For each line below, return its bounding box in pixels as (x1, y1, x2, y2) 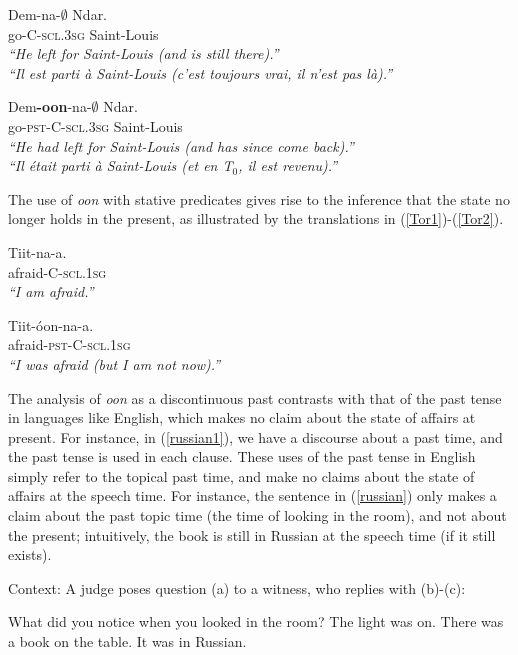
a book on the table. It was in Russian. (8, 631, 247, 652)
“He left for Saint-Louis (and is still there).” (8, 43, 279, 64)
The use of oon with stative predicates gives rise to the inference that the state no (8, 188, 510, 209)
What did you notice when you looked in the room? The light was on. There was (8, 611, 504, 632)
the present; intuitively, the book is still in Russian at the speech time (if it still (8, 524, 496, 545)
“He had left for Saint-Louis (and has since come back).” (8, 135, 354, 156)
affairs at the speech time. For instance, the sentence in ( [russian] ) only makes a (8, 485, 497, 506)
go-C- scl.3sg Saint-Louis (8, 23, 159, 44)
